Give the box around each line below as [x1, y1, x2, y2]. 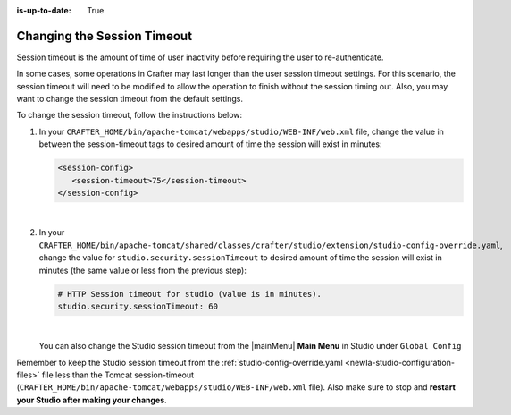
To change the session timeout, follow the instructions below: [16, 110, 243, 121]
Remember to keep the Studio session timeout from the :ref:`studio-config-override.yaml [16, 357, 343, 368]
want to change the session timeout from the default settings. [16, 94, 243, 105]
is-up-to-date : [16, 5, 71, 15]
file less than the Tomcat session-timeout [41, 369, 195, 380]
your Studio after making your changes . [16, 394, 167, 405]
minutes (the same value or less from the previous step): [38, 265, 247, 275]
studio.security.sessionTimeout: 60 [57, 301, 219, 311]
